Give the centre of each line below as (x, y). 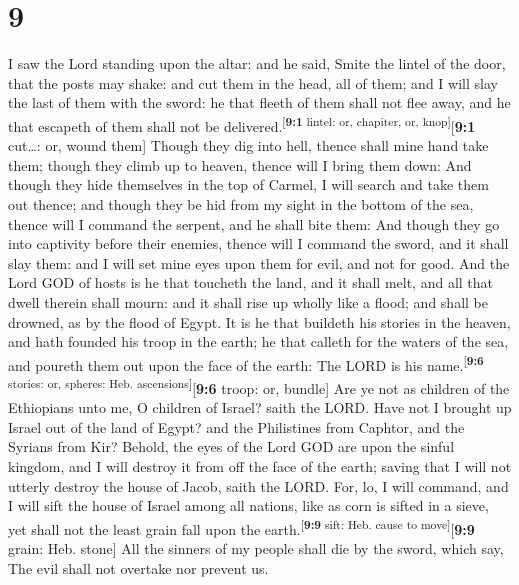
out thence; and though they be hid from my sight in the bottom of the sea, (241, 203)
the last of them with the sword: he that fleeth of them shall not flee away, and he (259, 102)
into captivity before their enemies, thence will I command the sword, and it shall (258, 243)
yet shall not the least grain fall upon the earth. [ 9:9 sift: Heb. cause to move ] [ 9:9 (241, 527)
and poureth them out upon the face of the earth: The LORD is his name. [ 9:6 (246, 363)
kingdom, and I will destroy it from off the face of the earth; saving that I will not (260, 465)
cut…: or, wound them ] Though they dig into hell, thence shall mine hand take (248, 145)
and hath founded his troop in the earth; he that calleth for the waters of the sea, (258, 341)
